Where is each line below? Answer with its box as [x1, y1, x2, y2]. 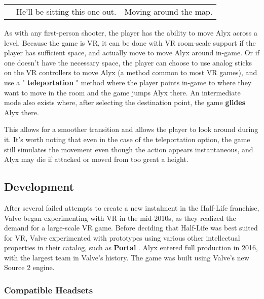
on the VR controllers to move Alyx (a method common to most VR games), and [4, 67, 257, 78]
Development [4, 179, 74, 194]
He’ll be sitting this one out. [16, 6, 117, 17]
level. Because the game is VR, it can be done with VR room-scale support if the [4, 37, 256, 48]
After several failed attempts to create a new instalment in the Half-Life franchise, [4, 202, 259, 213]
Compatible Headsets [4, 284, 93, 296]
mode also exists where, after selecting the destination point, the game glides [4, 97, 246, 108]
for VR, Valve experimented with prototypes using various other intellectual [4, 232, 240, 243]
